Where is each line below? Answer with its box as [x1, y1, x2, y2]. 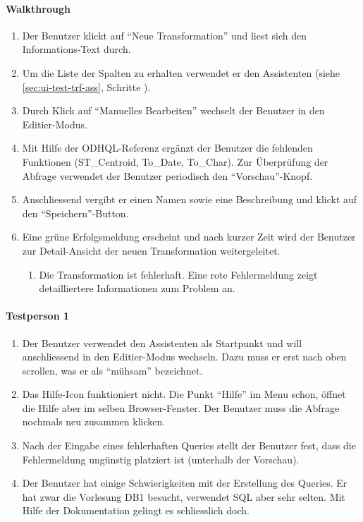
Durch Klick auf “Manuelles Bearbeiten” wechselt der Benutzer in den [22, 103, 325, 118]
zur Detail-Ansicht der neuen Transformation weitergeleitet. [22, 243, 281, 257]
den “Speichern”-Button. [22, 205, 129, 220]
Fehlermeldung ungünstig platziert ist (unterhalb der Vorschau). [22, 451, 300, 466]
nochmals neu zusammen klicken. [22, 414, 166, 429]
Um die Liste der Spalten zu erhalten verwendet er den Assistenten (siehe [22, 65, 340, 80]
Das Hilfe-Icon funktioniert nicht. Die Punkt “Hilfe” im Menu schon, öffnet [22, 387, 346, 401]
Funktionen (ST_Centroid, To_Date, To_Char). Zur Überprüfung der [22, 154, 328, 169]
